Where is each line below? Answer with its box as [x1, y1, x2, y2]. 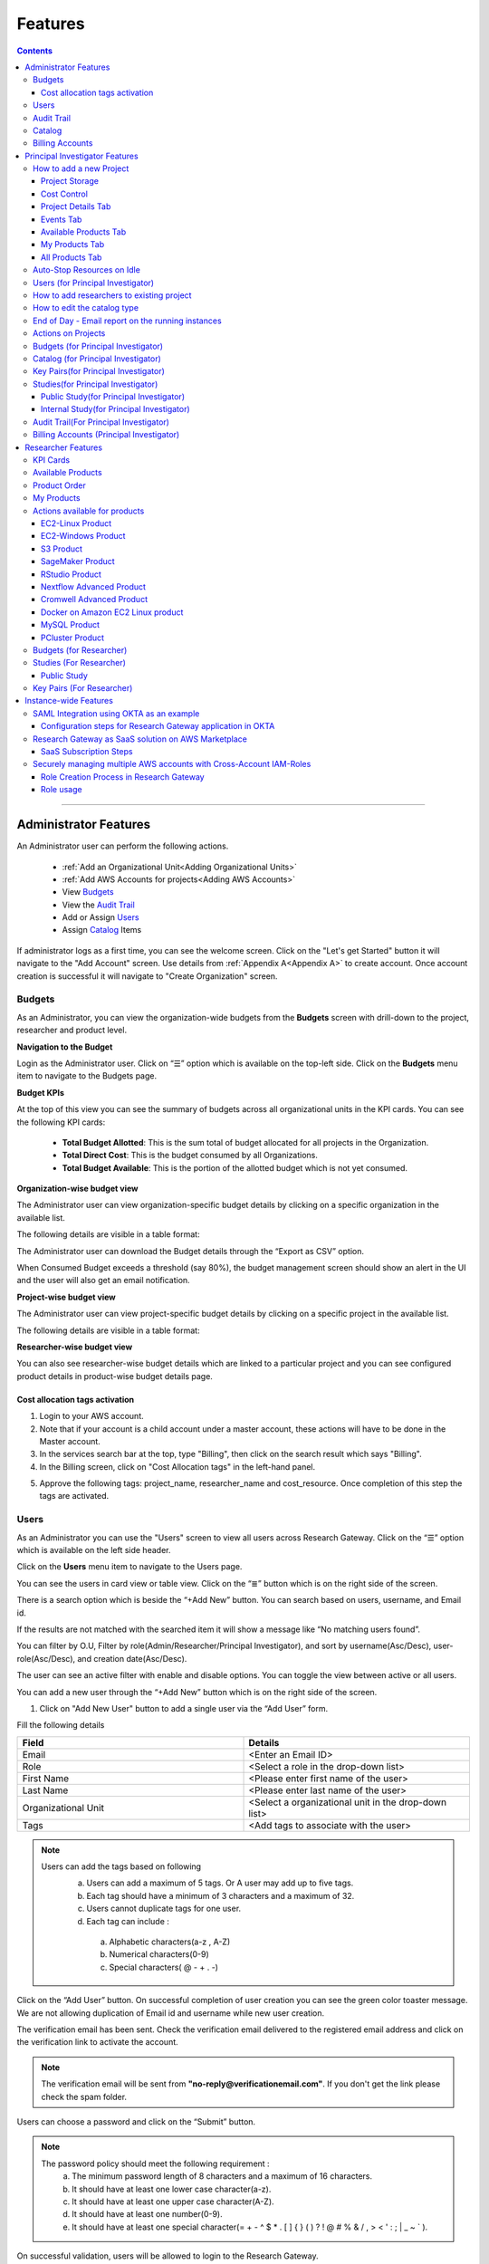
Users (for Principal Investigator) [33, 277, 154, 288]
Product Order [33, 480, 86, 491]
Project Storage [41, 176, 100, 187]
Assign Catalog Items [62, 925, 142, 935]
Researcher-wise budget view [16, 1341, 133, 1352]
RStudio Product [41, 569, 101, 580]
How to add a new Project [33, 163, 129, 174]
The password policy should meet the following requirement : [41, 2158, 271, 2169]
